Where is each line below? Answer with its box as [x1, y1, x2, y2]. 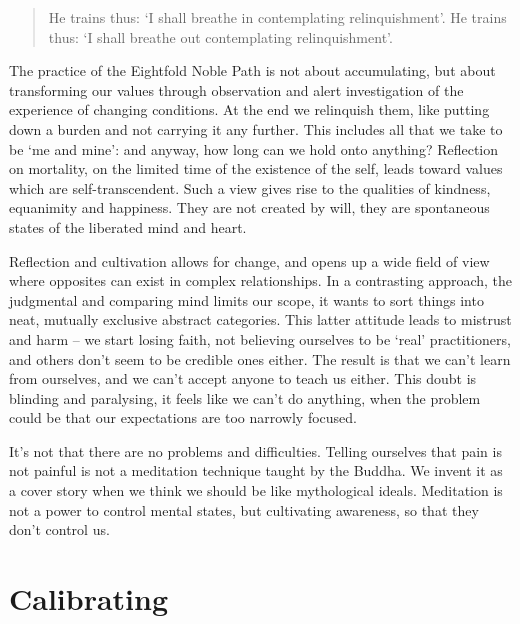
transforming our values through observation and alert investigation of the [9, 79, 464, 100]
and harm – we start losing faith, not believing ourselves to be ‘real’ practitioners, [9, 328, 511, 349]
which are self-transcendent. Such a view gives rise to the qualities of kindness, [9, 177, 491, 198]
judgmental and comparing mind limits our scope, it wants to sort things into [9, 289, 484, 310]
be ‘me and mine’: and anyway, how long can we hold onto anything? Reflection [9, 138, 499, 159]
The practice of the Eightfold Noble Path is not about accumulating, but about [9, 60, 496, 81]
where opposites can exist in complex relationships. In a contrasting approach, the [9, 270, 513, 291]
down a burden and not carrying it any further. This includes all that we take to [9, 118, 503, 139]
